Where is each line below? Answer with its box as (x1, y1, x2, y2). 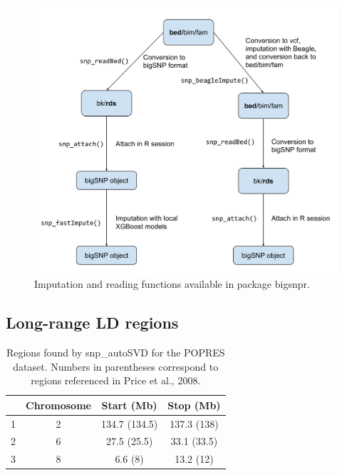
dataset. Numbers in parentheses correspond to (13, 359, 219, 374)
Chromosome (26, 397, 91, 412)
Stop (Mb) (167, 397, 221, 412)
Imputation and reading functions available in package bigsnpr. (34, 276, 310, 291)
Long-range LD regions (6, 311, 179, 334)
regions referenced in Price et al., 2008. (31, 373, 201, 388)
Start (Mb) (101, 397, 157, 412)
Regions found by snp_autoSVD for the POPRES (6, 344, 225, 359)
